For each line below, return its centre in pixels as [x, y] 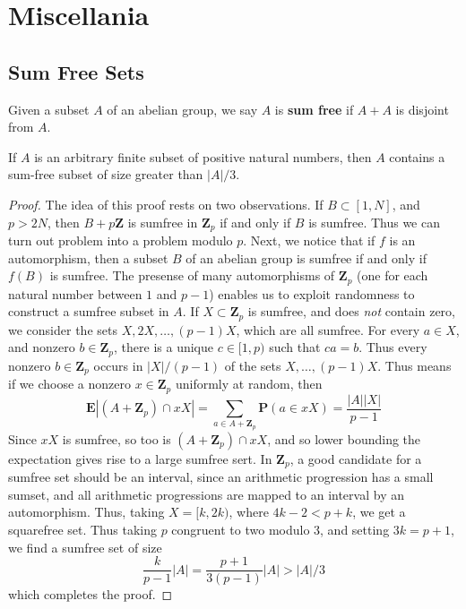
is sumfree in [163, 222]
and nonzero [42, 347]
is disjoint [422, 109]
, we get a [379, 512]
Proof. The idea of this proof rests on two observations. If [166, 204]
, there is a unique [164, 347]
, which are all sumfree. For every [328, 329]
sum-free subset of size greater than [106, 174]
